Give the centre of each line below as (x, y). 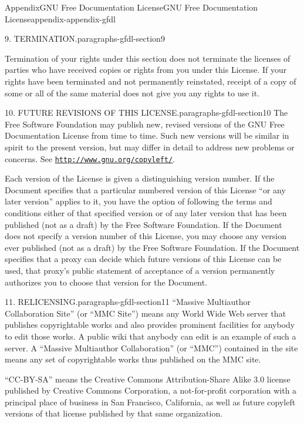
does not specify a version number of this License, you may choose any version (146, 236)
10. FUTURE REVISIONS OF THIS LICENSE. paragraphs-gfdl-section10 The (146, 113)
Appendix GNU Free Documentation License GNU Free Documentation (131, 7)
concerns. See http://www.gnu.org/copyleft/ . (90, 158)
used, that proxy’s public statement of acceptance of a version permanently (140, 270)
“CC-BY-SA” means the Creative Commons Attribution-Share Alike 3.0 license (148, 379)
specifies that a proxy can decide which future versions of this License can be (143, 259)
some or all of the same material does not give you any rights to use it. (132, 93)
